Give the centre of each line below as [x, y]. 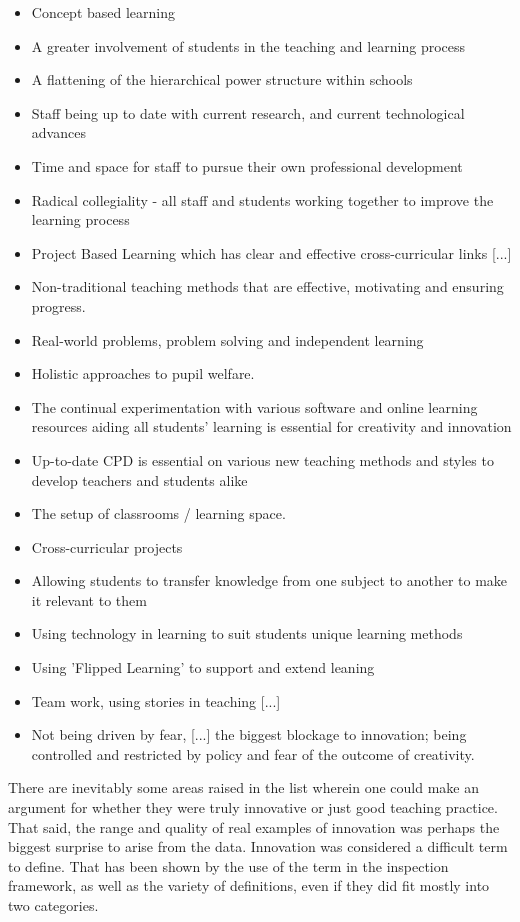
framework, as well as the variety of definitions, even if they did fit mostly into [249, 885]
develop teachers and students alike [139, 479]
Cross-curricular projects [107, 546]
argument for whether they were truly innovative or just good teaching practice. [253, 807]
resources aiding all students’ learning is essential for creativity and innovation [271, 426]
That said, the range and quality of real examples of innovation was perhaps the [254, 826]
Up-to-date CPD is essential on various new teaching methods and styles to [262, 459]
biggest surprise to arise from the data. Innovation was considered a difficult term [258, 846]
